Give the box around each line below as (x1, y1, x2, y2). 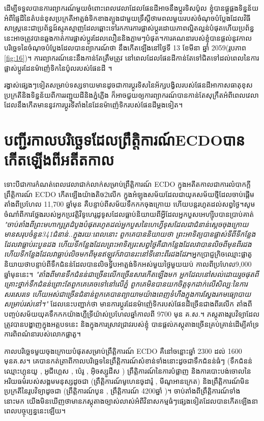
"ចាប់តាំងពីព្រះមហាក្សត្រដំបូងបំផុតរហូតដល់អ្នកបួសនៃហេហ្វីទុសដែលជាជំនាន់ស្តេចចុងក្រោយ (4, 218, 249, 229)
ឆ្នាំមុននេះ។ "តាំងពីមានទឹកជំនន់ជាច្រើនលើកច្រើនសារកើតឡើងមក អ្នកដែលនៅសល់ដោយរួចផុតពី (4, 268, 259, 279)
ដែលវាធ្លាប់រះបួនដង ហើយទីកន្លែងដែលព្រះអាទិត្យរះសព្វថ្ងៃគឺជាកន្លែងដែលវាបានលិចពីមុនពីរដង (4, 238, 252, 249)
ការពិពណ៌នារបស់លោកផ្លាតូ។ (4, 328, 81, 339)
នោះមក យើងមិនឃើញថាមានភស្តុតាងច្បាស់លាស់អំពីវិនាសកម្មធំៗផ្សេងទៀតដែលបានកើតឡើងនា (4, 395, 258, 406)
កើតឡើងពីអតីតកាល (4, 149, 114, 170)
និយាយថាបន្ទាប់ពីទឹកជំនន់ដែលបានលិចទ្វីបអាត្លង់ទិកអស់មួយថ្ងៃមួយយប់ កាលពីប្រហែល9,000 (4, 259, 252, 269)
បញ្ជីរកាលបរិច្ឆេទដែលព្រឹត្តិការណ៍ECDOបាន (4, 129, 245, 150)
